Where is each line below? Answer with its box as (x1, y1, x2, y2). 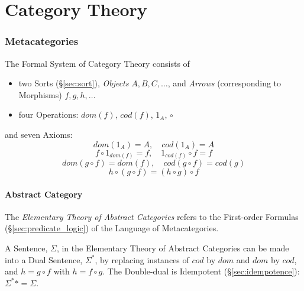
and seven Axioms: (5, 128, 73, 140)
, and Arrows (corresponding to (167, 77, 282, 89)
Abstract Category (5, 187, 83, 200)
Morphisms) (18, 88, 62, 101)
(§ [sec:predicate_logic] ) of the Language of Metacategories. (5, 222, 219, 234)
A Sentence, (5, 242, 48, 254)
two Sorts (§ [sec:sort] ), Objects (18, 77, 129, 89)
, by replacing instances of (95, 253, 189, 266)
